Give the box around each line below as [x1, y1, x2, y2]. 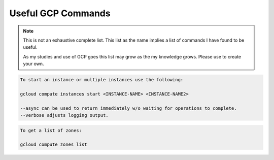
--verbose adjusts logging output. [20, 112, 109, 118]
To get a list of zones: [20, 127, 82, 133]
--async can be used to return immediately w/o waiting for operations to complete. [20, 105, 237, 111]
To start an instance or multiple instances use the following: [20, 77, 184, 83]
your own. [23, 61, 44, 67]
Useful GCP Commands [9, 8, 111, 19]
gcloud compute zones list [20, 142, 87, 147]
